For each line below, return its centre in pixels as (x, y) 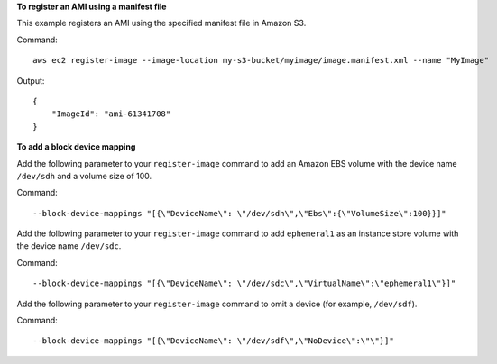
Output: (31, 80)
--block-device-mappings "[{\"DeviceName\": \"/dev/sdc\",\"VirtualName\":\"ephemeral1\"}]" (244, 283)
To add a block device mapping (76, 147)
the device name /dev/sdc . (69, 246)
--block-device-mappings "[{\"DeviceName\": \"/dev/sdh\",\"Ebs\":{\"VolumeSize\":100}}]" (239, 213)
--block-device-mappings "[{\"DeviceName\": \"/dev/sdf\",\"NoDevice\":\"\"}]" (213, 341)
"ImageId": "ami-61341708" (111, 114)
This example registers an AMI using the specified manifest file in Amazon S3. (161, 23)
